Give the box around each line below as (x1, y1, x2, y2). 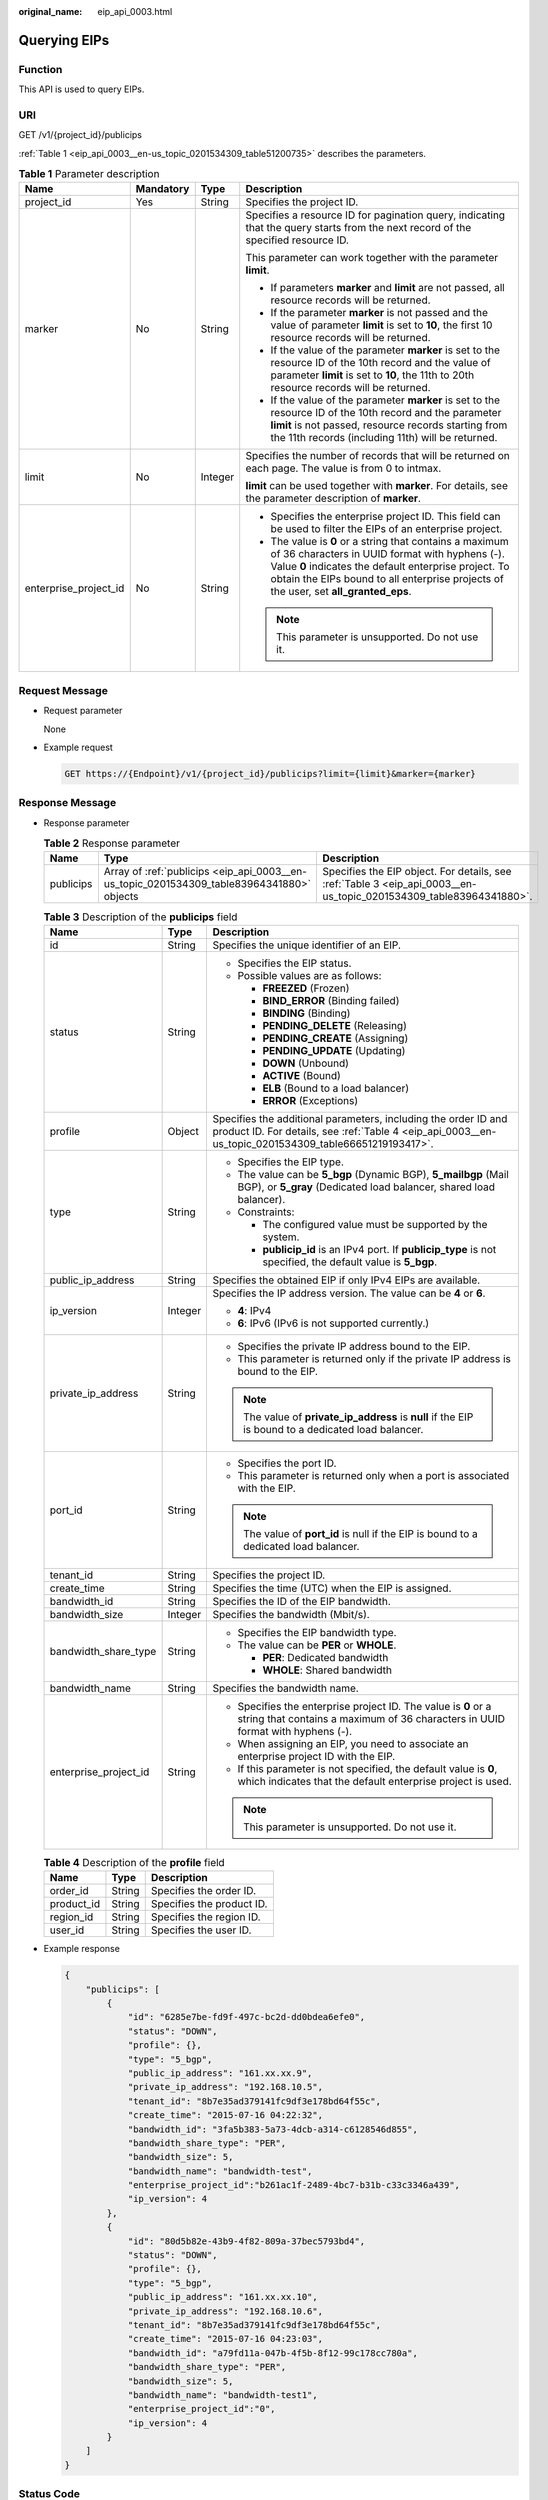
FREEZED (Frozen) (262, 981, 350, 995)
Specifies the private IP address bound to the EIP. (237, 1339, 471, 1353)
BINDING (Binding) (262, 1006, 351, 1020)
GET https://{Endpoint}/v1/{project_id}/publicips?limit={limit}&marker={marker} (64, 768, 477, 779)
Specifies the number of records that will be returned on (245, 449, 510, 463)
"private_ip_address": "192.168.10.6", (127, 2305, 324, 2317)
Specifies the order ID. (150, 1884, 257, 1898)
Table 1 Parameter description (18, 167, 160, 181)
